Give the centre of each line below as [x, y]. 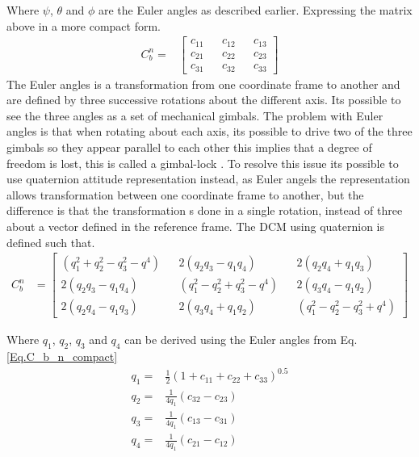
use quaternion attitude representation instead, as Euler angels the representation [208, 179]
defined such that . [51, 242]
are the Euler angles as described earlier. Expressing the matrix [255, 10]
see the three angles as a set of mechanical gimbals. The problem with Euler [195, 115]
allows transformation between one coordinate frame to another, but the [185, 194]
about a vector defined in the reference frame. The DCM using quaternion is [195, 226]
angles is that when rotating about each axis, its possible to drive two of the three [209, 131]
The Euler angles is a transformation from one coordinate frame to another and [203, 84]
